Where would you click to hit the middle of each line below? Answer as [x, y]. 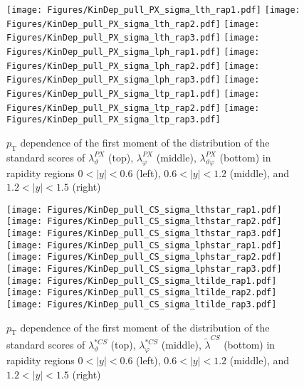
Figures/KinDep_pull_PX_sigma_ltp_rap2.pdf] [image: [133, 108]
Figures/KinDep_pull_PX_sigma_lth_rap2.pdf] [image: [133, 24]
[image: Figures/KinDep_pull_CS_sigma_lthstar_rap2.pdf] [144, 222]
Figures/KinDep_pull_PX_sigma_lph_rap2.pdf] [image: [133, 66]
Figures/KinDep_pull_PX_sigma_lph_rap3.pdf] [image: [133, 80]
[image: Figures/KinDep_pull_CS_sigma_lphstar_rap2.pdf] [144, 257]
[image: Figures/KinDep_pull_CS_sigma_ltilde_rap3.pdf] [142, 304]
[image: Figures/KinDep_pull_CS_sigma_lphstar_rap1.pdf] [144, 245]
